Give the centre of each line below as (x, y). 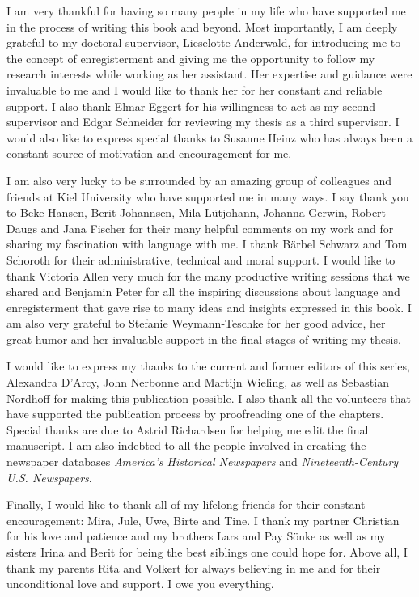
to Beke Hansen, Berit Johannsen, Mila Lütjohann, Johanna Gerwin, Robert (197, 212)
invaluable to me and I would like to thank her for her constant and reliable (195, 89)
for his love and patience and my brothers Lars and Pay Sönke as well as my (196, 536)
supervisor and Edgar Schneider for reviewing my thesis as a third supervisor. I (203, 122)
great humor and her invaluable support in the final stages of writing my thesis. (204, 339)
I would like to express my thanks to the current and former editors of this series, (208, 366)
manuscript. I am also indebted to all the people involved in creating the (186, 445)
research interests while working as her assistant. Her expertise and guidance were (209, 74)
